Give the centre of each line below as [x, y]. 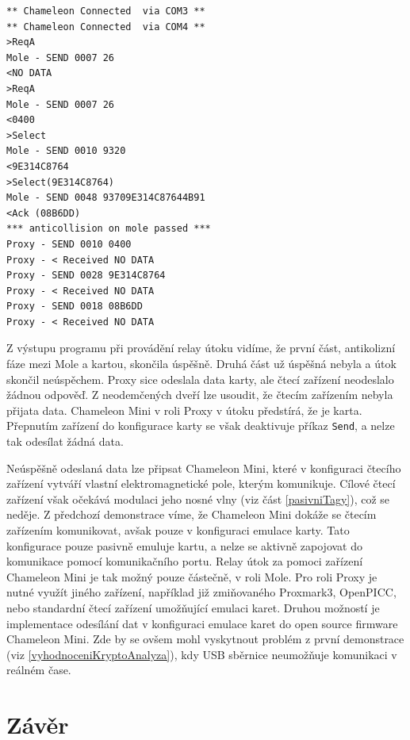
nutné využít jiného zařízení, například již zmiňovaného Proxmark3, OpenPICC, [201, 592]
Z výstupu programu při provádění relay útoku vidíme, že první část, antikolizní [201, 348]
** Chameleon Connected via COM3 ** [106, 11]
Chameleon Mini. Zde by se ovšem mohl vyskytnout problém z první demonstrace [205, 639]
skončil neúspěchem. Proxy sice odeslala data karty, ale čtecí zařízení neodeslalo [200, 379]
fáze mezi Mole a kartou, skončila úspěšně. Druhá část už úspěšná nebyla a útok [201, 364]
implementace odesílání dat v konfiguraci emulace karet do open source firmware [202, 623]
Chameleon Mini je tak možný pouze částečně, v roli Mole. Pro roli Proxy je [192, 576]
